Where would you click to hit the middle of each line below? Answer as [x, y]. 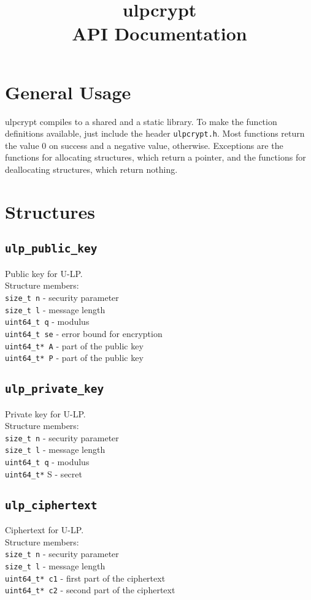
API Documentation [159, 33]
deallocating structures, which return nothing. [91, 169]
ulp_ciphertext [51, 505]
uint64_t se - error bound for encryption [84, 333]
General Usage [68, 92]
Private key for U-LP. [45, 413]
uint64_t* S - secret [44, 473]
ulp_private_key [55, 389]
